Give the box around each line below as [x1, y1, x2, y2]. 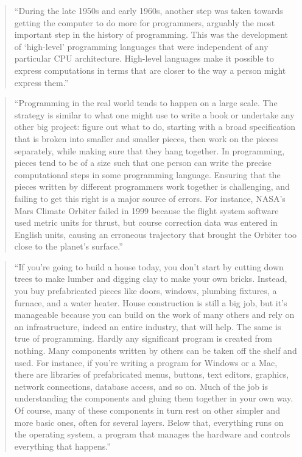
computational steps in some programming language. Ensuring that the [14, 168, 281, 181]
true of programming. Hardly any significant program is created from [14, 332, 273, 345]
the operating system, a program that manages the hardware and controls [14, 428, 290, 441]
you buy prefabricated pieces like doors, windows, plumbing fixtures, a [14, 284, 277, 297]
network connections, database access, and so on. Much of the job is [14, 380, 268, 392]
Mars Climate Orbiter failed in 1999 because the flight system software [14, 204, 279, 217]
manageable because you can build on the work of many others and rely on [14, 308, 295, 321]
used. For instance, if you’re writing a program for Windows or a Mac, [14, 356, 278, 369]
